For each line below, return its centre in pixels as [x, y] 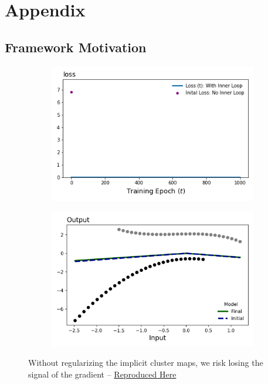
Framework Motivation [76, 47]
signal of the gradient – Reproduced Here [102, 374]
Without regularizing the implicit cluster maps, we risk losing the [146, 363]
